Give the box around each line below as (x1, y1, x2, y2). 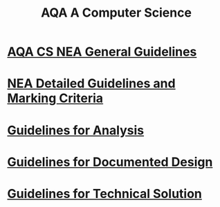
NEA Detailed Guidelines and (7, 76, 176, 92)
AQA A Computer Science (40, 5, 192, 21)
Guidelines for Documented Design (7, 154, 213, 169)
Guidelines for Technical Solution (7, 185, 203, 201)
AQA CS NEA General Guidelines (7, 44, 197, 60)
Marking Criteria (7, 90, 104, 106)
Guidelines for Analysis (7, 122, 144, 138)
